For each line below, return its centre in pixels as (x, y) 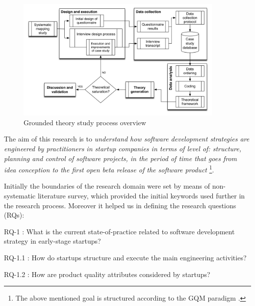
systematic (20, 196)
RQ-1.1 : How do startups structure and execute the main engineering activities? (125, 258)
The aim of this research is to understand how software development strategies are (127, 139)
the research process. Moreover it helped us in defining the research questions (120, 205)
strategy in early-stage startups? (52, 241)
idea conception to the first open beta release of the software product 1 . (109, 169)
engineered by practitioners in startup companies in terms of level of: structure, (123, 149)
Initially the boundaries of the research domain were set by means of (107, 186)
